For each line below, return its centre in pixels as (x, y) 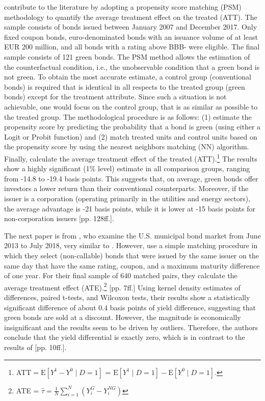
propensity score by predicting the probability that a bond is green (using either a (132, 127)
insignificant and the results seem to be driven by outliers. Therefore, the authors (131, 327)
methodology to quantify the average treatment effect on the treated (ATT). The (131, 17)
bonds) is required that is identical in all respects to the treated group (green (125, 86)
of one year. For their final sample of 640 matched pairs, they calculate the (121, 275)
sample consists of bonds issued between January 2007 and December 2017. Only (131, 27)
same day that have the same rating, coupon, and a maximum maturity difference (132, 265)
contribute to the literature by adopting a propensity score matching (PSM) (123, 7)
